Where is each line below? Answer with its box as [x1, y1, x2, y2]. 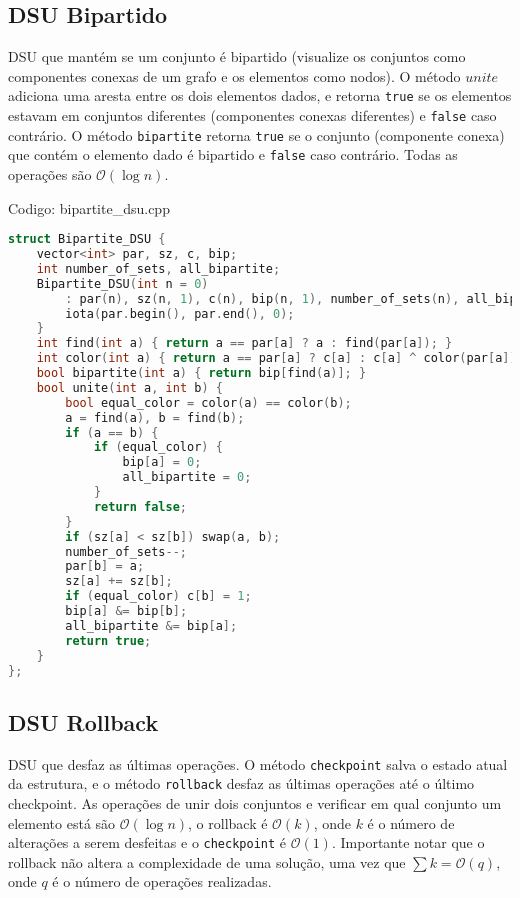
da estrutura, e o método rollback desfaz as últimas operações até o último [8, 773, 475, 794]
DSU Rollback [8, 706, 159, 737]
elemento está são [8, 812, 116, 833]
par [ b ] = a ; [65, 559, 145, 574]
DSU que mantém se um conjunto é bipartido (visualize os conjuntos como [8, 46, 466, 67]
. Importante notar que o [331, 832, 485, 853]
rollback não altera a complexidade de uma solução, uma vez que [8, 851, 406, 872]
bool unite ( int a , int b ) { [36, 380, 223, 395]
